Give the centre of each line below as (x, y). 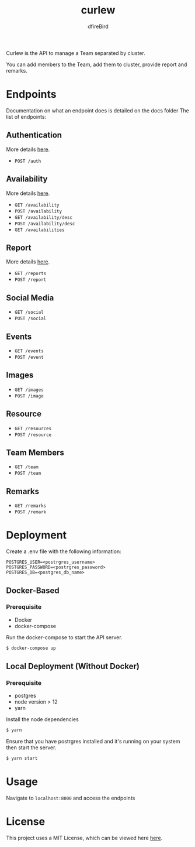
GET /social (29, 313)
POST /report (30, 280)
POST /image (29, 396)
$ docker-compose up (31, 648)
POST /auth (28, 161)
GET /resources (33, 428)
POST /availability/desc (45, 224)
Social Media (30, 298)
